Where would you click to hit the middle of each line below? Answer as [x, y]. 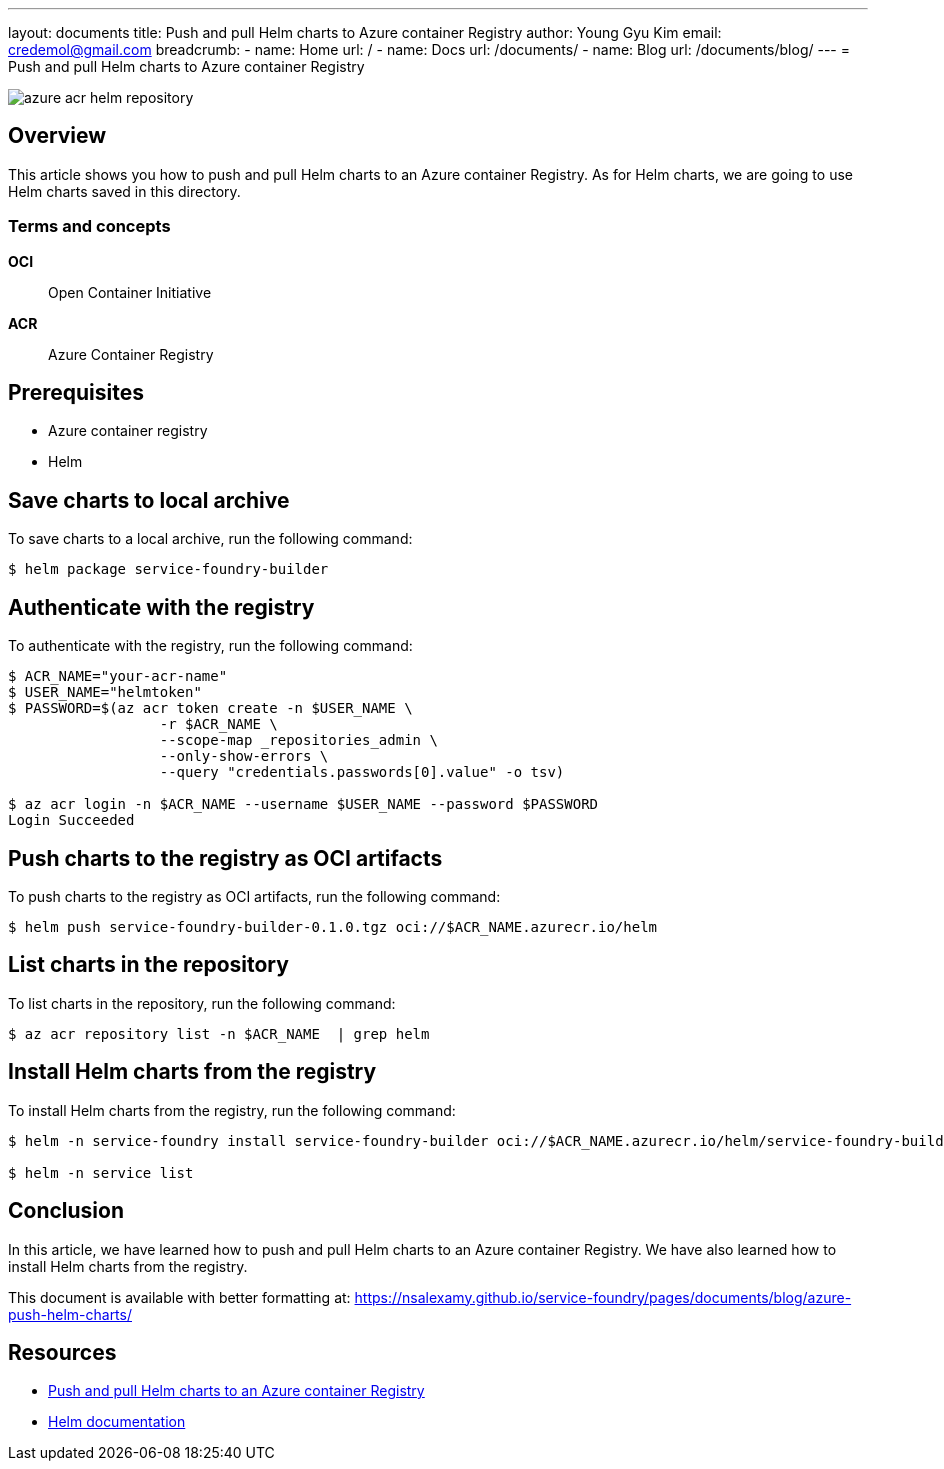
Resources [62, 1352]
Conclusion [66, 1211]
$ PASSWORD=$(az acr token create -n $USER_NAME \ [210, 708]
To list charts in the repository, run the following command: [202, 1003]
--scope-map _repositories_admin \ [298, 740]
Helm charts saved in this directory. [124, 191]
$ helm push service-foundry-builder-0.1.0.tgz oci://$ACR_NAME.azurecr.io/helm [333, 926]
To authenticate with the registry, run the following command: [210, 646]
